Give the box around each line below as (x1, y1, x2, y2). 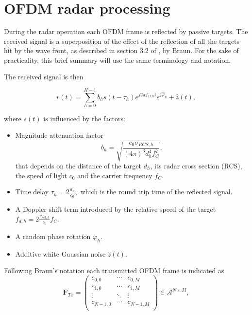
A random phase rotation (15, 231, 91, 241)
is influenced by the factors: (43, 113, 125, 124)
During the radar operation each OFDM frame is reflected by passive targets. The (4, 26, 248, 37)
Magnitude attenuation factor (15, 130, 103, 140)
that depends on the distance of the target (15, 160, 141, 170)
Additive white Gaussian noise (15, 249, 106, 259)
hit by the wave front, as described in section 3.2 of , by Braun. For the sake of (4, 45, 239, 56)
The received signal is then (4, 71, 84, 81)
